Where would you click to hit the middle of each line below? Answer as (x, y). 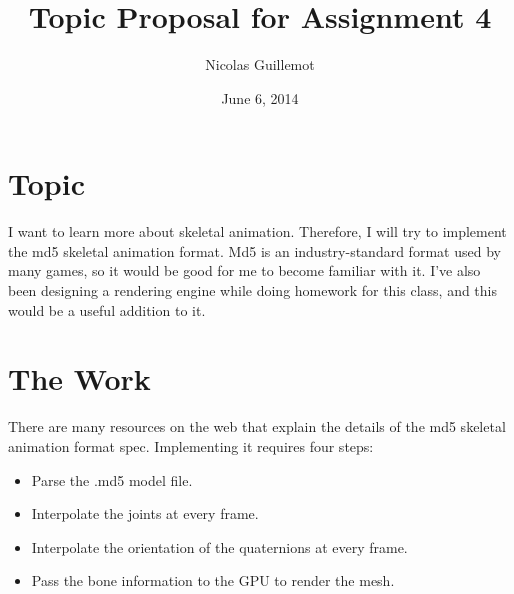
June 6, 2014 (260, 97)
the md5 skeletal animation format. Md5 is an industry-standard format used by (254, 250)
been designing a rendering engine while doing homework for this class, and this (253, 290)
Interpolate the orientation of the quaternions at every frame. (219, 546)
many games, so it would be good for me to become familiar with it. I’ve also (244, 270)
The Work (79, 378)
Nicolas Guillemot (260, 64)
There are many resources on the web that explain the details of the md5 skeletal (257, 426)
